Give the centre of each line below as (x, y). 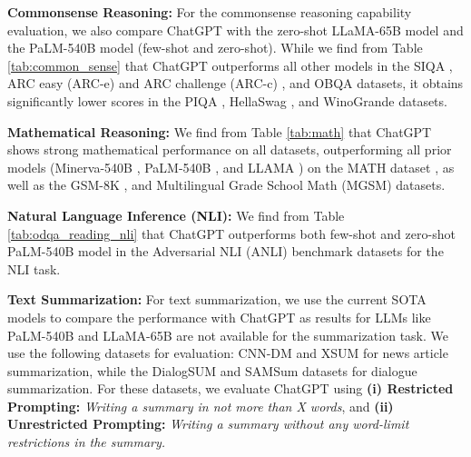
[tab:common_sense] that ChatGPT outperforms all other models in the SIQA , (230, 65)
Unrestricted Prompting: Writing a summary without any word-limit (208, 424)
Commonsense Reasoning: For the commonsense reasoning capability (210, 12)
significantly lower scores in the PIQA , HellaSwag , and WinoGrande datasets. (227, 100)
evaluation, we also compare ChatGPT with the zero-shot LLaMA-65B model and (235, 30)
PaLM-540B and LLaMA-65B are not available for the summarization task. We (228, 335)
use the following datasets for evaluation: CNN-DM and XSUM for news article (228, 353)
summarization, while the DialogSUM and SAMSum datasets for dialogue (212, 370)
